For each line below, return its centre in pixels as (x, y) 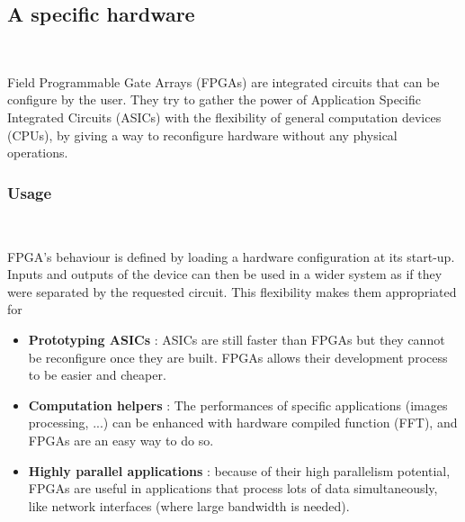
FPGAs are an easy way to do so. (121, 440)
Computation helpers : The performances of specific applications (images (238, 405)
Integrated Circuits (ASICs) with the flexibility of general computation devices (224, 117)
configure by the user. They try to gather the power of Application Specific (214, 99)
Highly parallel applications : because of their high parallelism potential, (239, 470)
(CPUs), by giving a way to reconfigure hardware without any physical (202, 135)
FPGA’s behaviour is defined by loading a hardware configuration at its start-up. (231, 256)
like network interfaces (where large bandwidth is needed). (189, 505)
